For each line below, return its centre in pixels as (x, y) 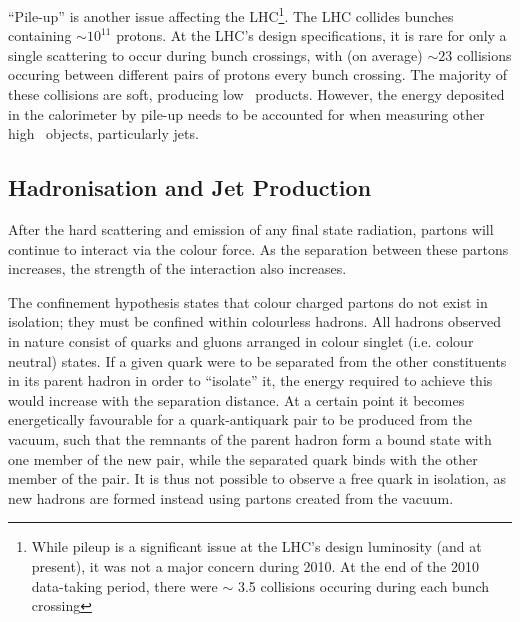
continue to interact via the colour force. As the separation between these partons (258, 248)
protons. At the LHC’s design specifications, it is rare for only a (311, 35)
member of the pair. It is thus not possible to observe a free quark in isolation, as (257, 478)
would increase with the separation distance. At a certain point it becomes (236, 399)
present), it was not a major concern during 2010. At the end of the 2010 (255, 565)
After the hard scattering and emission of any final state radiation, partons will (251, 229)
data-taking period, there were (124, 585)
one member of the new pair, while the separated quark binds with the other (243, 458)
